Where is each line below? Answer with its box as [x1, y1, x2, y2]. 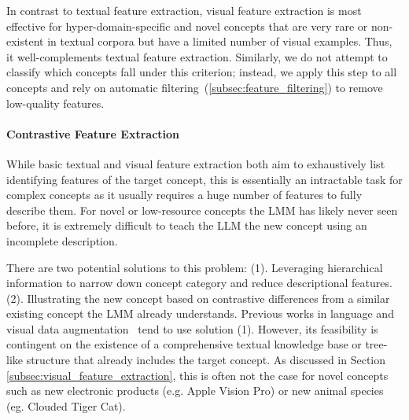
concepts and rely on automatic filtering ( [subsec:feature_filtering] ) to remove [6, 79, 383, 95]
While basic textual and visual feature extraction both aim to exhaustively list [6, 155, 385, 171]
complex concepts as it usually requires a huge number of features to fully [6, 186, 363, 203]
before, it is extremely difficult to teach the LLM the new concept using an [6, 217, 367, 234]
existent [6, 33, 44, 50]
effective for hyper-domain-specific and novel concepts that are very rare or [6, 17, 368, 34]
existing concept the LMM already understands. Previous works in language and [6, 305, 394, 322]
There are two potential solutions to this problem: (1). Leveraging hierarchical [6, 259, 383, 275]
